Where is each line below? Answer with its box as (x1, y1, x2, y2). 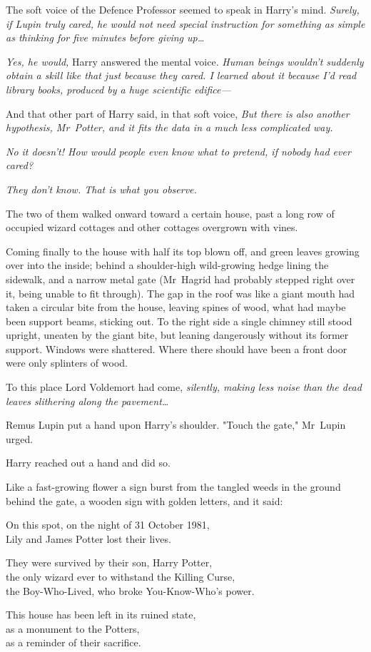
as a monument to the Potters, (6, 621, 140, 636)
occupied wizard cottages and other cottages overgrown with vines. (6, 220, 298, 235)
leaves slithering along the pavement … (6, 393, 169, 408)
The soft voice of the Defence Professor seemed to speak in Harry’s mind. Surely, (6, 2, 360, 16)
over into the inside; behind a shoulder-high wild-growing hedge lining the (6, 258, 329, 272)
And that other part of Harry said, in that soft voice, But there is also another (6, 106, 350, 121)
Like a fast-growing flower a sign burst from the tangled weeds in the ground (6, 479, 341, 494)
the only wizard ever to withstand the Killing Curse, (6, 569, 235, 584)
